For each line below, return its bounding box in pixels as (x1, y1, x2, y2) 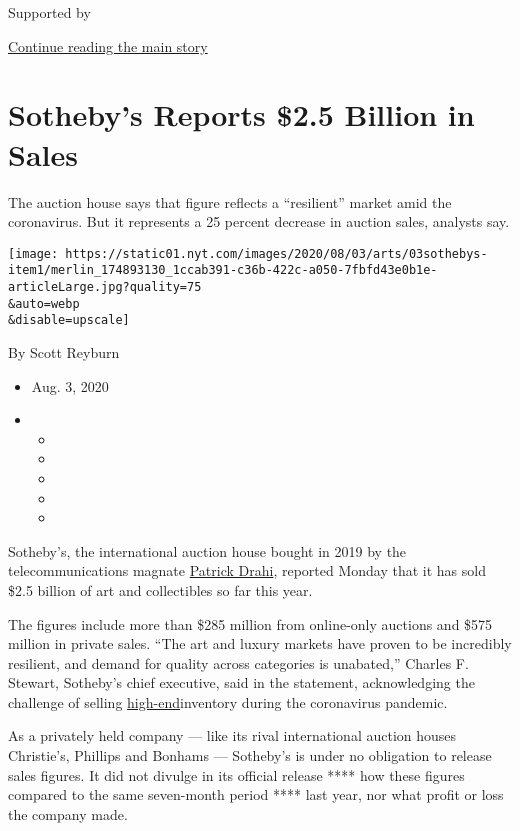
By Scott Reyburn (8, 341, 120, 362)
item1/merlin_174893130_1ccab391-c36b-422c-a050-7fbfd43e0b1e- (8, 263, 438, 278)
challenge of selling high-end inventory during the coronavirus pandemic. (8, 691, 448, 712)
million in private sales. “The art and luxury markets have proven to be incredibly (8, 633, 512, 654)
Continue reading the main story (8, 35, 208, 56)
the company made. (8, 803, 128, 824)
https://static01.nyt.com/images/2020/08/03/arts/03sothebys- (65, 246, 488, 261)
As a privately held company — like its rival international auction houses (8, 725, 457, 746)
